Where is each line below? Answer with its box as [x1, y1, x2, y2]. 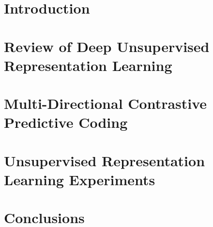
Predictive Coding [4, 112, 128, 132]
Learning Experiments [4, 169, 155, 189]
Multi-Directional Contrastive [4, 93, 207, 113]
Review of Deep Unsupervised [4, 36, 210, 56]
